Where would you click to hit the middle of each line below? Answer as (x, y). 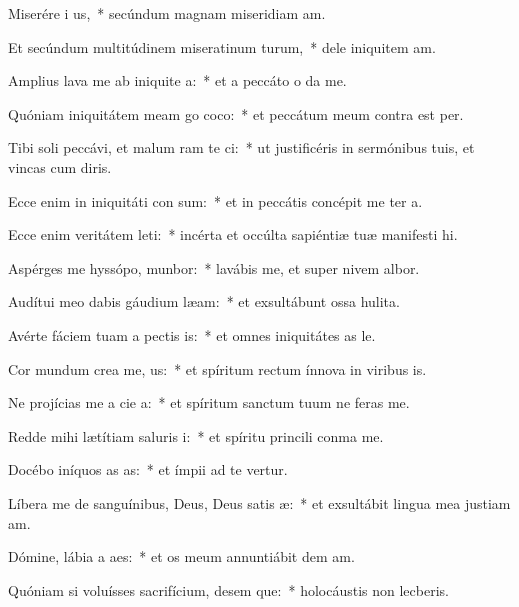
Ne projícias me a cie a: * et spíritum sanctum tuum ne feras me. (209, 402)
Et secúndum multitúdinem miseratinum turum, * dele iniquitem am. (222, 46)
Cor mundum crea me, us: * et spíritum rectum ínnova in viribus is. (217, 368)
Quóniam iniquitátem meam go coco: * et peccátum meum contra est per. (236, 113)
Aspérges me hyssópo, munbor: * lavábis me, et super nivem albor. (214, 267)
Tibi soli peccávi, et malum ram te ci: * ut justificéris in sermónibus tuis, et (241, 147)
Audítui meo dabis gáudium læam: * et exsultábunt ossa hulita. (204, 301)
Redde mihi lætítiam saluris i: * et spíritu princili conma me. (196, 435)
